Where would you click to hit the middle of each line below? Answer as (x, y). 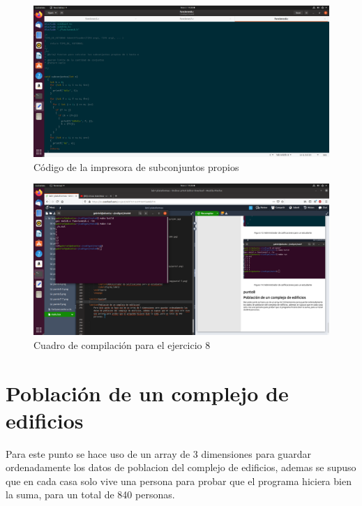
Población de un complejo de (147, 393)
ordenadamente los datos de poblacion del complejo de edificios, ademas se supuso (181, 467)
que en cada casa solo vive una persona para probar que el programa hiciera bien (179, 481)
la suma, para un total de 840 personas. (90, 494)
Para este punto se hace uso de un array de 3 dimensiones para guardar (158, 453)
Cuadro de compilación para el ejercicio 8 (122, 344)
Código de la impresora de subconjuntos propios (136, 166)
